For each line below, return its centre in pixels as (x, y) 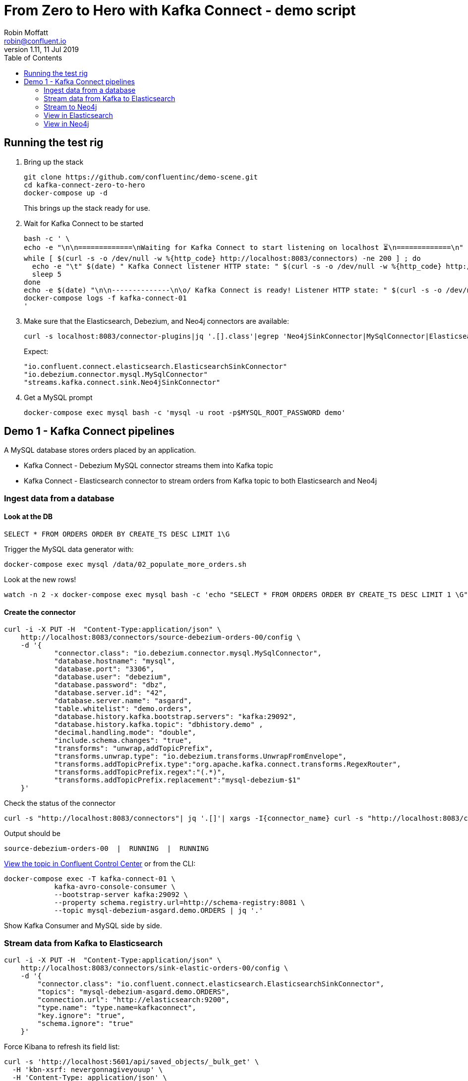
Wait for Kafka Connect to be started (84, 223)
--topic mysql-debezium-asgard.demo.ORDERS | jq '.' (159, 911)
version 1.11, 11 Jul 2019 (41, 49)
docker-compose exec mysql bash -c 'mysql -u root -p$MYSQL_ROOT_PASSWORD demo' (185, 412)
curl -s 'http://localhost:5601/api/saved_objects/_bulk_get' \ (132, 1062)
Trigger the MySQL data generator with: (69, 549)
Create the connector (40, 612)
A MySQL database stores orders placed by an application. (100, 450)
